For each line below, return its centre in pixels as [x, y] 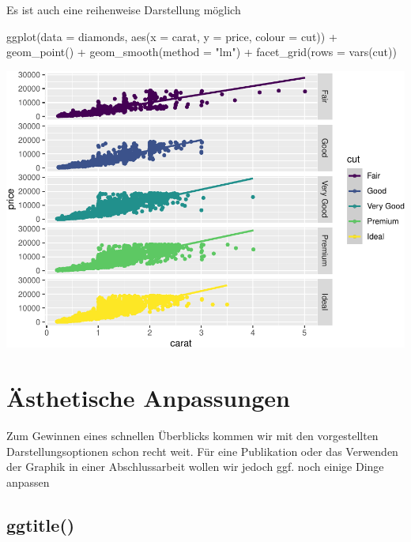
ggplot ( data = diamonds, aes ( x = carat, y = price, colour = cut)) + [172, 36]
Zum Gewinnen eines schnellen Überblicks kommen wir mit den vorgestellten [192, 435]
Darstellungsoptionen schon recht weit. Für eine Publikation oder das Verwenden [202, 451]
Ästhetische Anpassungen [148, 397]
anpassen [28, 482]
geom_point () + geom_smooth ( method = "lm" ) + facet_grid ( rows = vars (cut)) [202, 52]
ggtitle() [41, 524]
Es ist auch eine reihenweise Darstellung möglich [124, 9]
